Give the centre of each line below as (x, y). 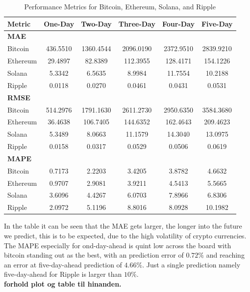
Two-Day (96, 23)
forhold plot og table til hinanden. (63, 283)
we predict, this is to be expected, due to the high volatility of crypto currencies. (125, 235)
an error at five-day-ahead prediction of (63, 264)
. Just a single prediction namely (191, 264)
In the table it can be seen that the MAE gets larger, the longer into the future (123, 226)
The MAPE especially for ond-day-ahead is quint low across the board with (118, 245)
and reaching (225, 255)
